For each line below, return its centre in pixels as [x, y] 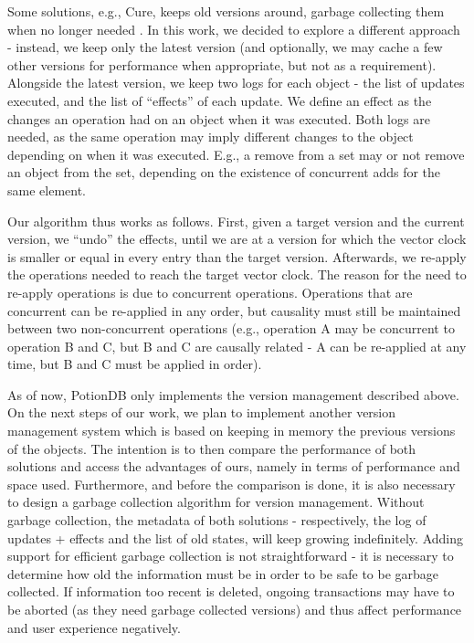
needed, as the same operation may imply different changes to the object [211, 137]
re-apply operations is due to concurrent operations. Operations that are [210, 292]
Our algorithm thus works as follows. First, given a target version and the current [236, 221]
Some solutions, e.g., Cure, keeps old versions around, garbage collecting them [226, 11]
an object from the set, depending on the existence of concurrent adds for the [224, 172]
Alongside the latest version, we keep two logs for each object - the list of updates [236, 83]
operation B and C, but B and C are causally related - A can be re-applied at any [237, 346]
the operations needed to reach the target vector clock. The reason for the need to [237, 274]
